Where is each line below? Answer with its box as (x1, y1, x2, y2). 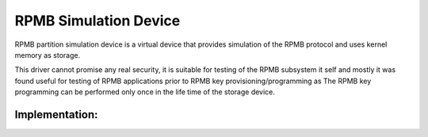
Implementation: (14, 108, 98, 121)
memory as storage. (14, 50, 81, 59)
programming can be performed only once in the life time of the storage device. (14, 87, 275, 97)
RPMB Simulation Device (14, 12, 181, 29)
